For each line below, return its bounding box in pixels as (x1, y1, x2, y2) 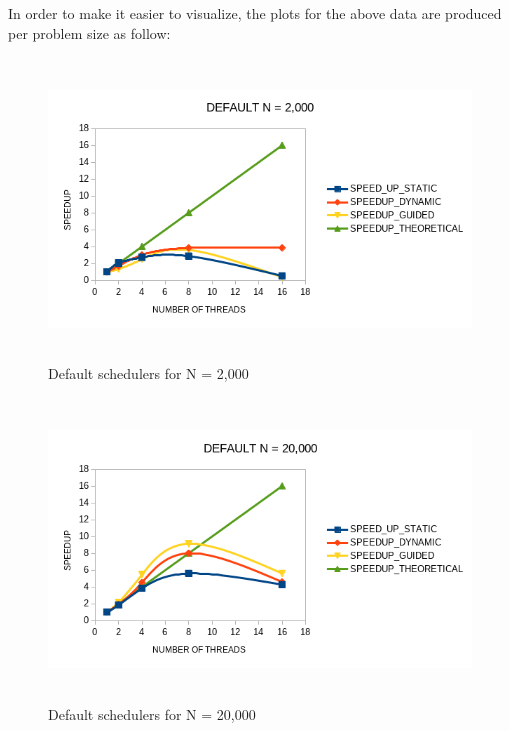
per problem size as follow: (8, 22, 171, 43)
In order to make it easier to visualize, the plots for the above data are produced (8, 3, 502, 23)
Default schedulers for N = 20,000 (48, 703, 256, 724)
